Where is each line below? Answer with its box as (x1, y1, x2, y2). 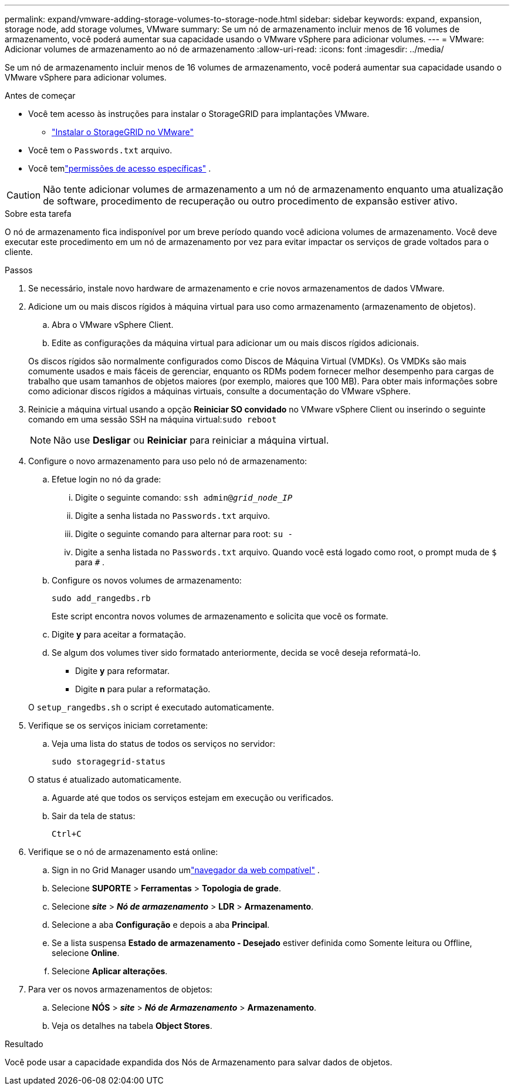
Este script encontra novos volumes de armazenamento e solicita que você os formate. (52, 611, 388, 621)
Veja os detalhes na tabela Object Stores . (52, 1021, 212, 1031)
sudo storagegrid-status (52, 757, 165, 766)
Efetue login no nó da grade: (52, 474, 161, 484)
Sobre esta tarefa (5, 209, 72, 219)
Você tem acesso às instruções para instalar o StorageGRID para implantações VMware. (28, 109, 370, 119)
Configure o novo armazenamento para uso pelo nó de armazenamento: (28, 456, 307, 466)
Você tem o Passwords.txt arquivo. (28, 145, 173, 155)
